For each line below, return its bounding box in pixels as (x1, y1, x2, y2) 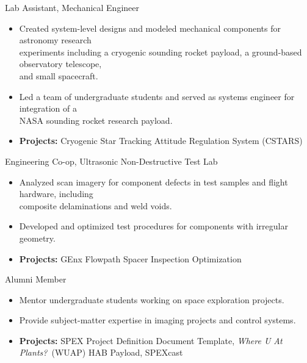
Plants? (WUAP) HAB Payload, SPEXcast (19, 346, 183, 359)
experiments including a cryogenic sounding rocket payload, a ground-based (19, 45, 302, 58)
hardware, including (19, 187, 93, 200)
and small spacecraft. (19, 69, 98, 82)
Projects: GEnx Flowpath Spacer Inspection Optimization (19, 252, 242, 265)
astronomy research (19, 34, 92, 46)
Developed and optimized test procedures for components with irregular (19, 220, 288, 232)
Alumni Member (5, 273, 67, 286)
